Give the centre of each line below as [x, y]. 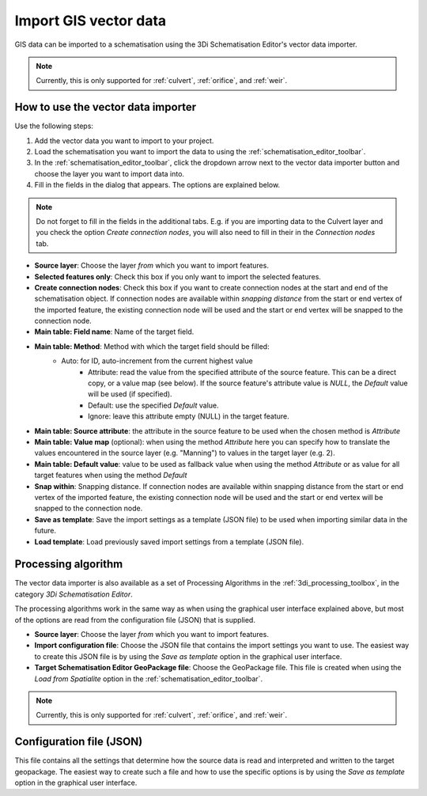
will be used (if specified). [130, 394]
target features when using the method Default [111, 476]
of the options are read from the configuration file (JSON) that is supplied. [135, 620]
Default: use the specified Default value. [153, 405]
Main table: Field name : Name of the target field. [114, 332]
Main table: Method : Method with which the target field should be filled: [152, 346]
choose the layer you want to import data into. [110, 173]
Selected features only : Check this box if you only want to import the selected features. [178, 276]
